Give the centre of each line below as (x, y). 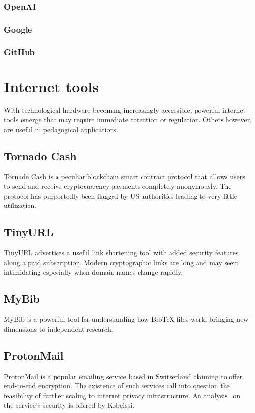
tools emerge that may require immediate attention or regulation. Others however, (128, 120)
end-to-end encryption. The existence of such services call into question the (117, 386)
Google (18, 29)
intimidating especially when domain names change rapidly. (94, 272)
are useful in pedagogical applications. (61, 129)
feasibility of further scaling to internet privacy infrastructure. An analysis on (122, 395)
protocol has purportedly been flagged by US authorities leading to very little (121, 195)
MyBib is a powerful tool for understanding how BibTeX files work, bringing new (126, 319)
